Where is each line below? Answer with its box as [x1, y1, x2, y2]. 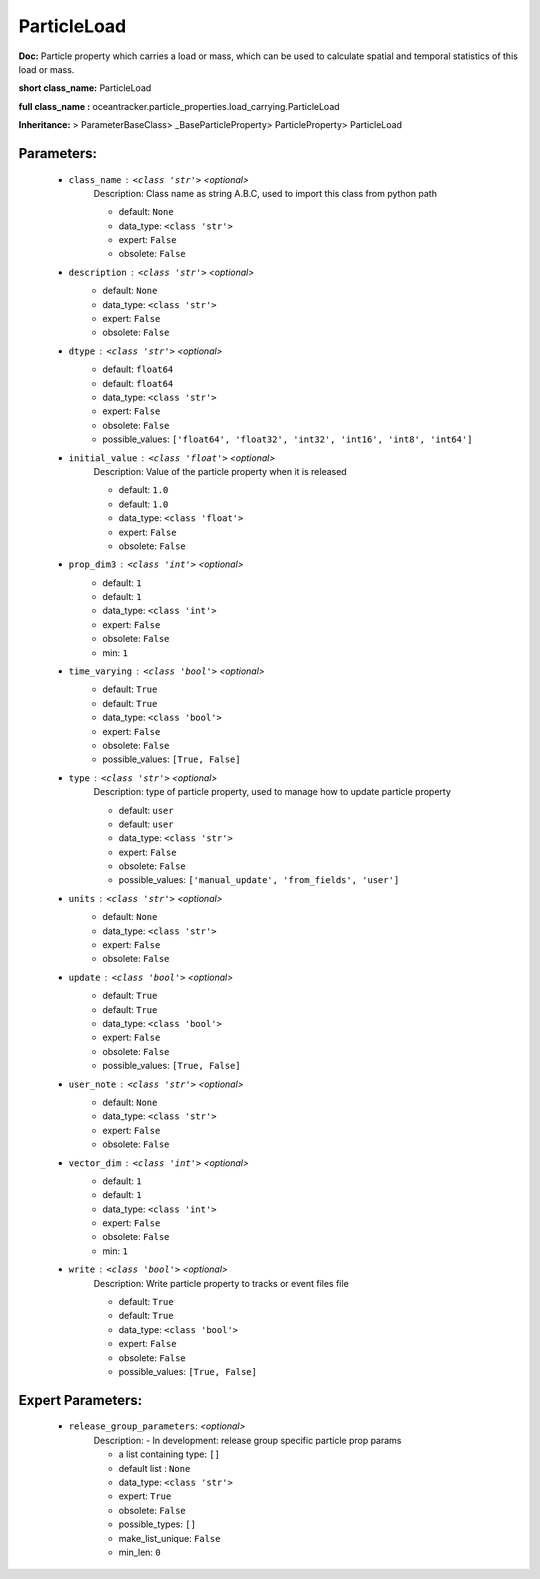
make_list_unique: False [118, 1532, 221, 1544]
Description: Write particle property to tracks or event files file [93, 1277, 349, 1289]
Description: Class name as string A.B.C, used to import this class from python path [93, 187, 437, 199]
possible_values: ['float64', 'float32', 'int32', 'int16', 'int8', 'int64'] [102, 433, 473, 445]
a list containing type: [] [118, 1448, 220, 1460]
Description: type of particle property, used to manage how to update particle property [93, 786, 452, 798]
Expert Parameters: [18, 1391, 143, 1409]
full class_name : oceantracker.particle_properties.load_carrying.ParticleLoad [18, 100, 340, 112]
